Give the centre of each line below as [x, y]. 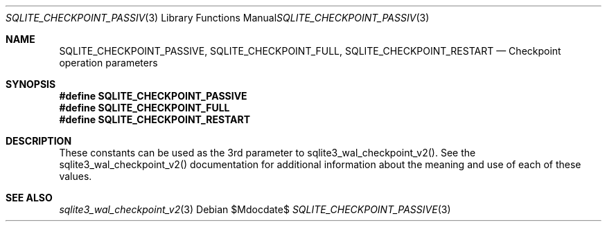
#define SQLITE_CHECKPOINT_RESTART [155, 119]
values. [76, 176]
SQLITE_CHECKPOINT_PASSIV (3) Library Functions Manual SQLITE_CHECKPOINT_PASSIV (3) [218, 18]
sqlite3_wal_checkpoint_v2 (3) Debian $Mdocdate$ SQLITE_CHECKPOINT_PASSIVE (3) [255, 209]
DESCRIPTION [39, 141]
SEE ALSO [29, 198]
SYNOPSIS [31, 84]
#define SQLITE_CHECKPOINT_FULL [144, 108]
